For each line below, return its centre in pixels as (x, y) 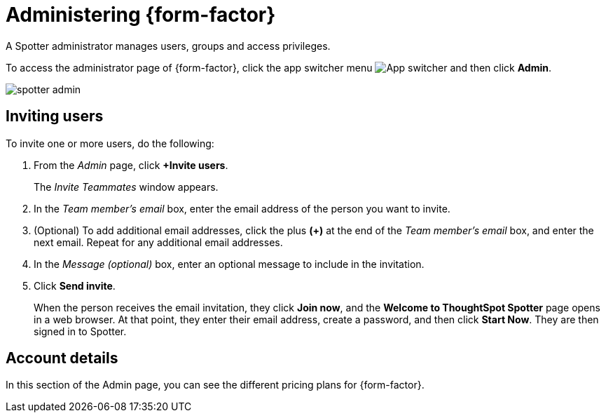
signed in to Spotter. (80, 331)
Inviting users (55, 116)
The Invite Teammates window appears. (126, 187)
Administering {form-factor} (141, 15)
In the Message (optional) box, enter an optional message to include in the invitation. (229, 264)
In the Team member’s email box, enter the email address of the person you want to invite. (242, 208)
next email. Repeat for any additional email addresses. (158, 242)
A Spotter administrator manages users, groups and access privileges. (168, 46)
